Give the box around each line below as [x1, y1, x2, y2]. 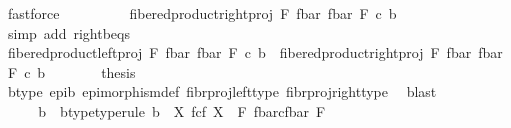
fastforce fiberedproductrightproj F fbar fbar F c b [7, 3, 397, 23]
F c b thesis [7, 61, 136, 82]
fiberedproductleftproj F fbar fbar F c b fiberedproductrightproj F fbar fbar [7, 42, 503, 63]
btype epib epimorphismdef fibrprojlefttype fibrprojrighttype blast [7, 81, 437, 102]
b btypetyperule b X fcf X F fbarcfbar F [38, 100, 326, 121]
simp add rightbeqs [7, 22, 130, 43]
